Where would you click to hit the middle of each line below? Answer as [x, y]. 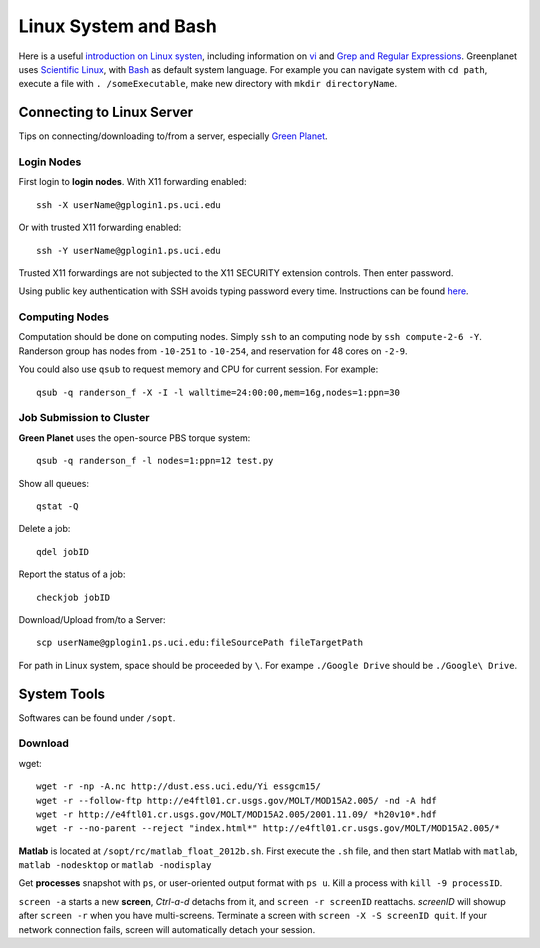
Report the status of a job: [72, 574]
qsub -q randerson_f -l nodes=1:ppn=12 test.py [155, 461]
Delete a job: [44, 529]
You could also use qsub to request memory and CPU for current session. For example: [198, 369]
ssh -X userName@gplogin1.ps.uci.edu [129, 204]
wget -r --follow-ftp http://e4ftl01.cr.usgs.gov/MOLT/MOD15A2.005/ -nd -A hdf [236, 800]
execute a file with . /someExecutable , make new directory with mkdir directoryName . [208, 84]
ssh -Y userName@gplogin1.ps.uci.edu [129, 250]
